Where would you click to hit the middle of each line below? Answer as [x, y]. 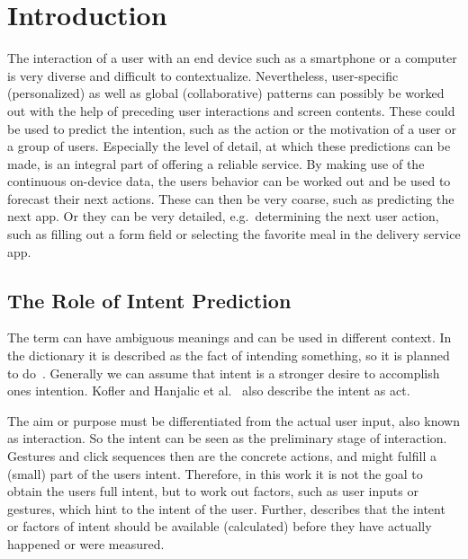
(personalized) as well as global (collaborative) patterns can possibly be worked [226, 93]
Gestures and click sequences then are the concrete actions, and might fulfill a [222, 456]
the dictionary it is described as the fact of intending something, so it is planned [229, 355]
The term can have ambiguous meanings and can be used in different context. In [229, 337]
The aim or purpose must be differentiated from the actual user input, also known [234, 420]
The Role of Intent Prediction [149, 300]
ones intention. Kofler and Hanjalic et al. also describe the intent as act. [209, 390]
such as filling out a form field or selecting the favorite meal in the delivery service [234, 234]
